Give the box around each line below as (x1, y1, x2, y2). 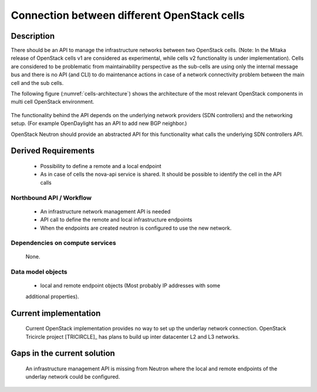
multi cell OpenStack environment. (11, 98, 95, 105)
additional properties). (25, 293, 79, 300)
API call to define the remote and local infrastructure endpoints (40, 216, 193, 223)
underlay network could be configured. (25, 373, 120, 380)
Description (11, 31, 55, 41)
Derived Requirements (11, 146, 95, 156)
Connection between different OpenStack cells (11, 9, 245, 22)
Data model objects (11, 268, 68, 276)
